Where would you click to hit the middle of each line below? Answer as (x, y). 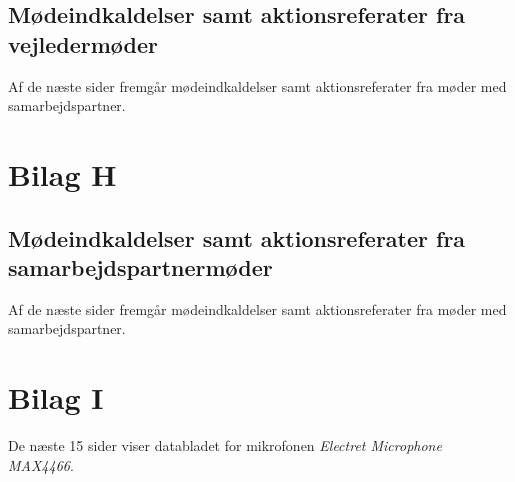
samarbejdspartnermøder (140, 266)
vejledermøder (83, 43)
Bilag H (62, 173)
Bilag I (56, 397)
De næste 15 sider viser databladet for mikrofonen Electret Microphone (225, 445)
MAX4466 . (41, 464)
